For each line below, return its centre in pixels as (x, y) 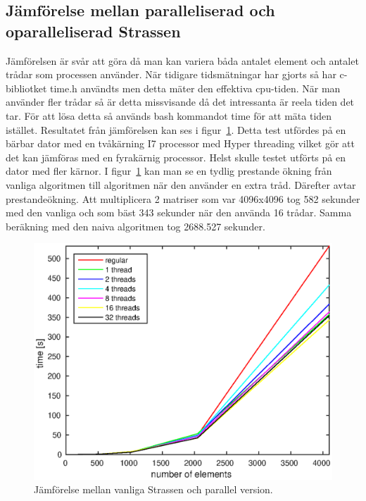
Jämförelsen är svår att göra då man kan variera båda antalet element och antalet (182, 60)
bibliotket (26, 88)
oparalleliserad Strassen (93, 31)
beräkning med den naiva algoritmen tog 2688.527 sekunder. (135, 226)
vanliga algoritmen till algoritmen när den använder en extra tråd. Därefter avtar (181, 184)
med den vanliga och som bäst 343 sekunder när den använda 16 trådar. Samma (179, 212)
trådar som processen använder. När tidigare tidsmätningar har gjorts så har (171, 74)
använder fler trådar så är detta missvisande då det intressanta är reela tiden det (180, 102)
